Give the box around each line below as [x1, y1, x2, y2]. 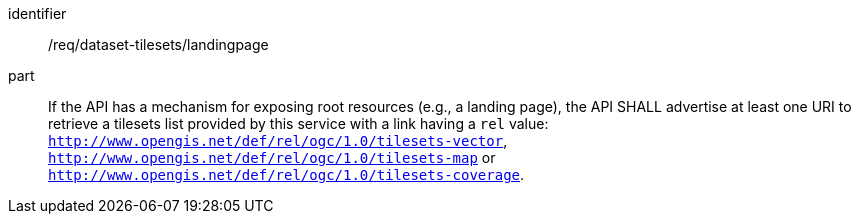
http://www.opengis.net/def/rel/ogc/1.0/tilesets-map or [48, 149, 496, 166]
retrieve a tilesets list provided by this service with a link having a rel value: [48, 115, 549, 132]
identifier [8, 5, 67, 22]
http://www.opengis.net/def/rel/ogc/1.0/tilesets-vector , [48, 132, 508, 149]
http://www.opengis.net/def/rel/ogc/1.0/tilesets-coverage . [48, 166, 525, 183]
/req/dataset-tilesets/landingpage [48, 36, 269, 53]
